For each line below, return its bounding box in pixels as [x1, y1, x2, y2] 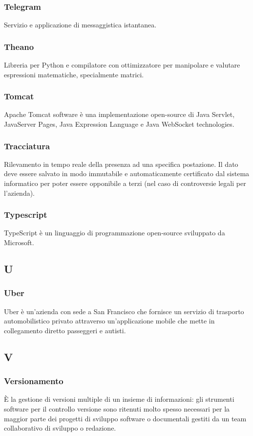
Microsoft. [4, 237, 34, 248]
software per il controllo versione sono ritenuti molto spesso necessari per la [4, 404, 230, 413]
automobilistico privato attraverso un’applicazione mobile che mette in [4, 316, 215, 326]
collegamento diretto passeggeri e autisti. [4, 325, 126, 335]
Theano [4, 40, 34, 52]
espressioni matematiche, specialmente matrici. [4, 69, 144, 79]
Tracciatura [4, 139, 50, 152]
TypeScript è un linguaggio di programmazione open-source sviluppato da [4, 228, 225, 238]
